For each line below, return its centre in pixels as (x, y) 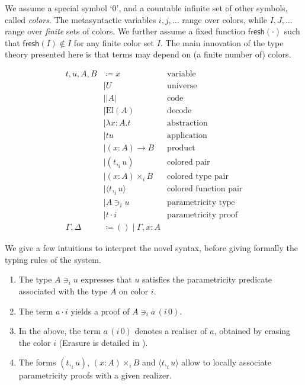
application (187, 136)
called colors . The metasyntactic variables (81, 19)
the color (35, 342)
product (181, 148)
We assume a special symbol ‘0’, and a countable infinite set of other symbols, (146, 8)
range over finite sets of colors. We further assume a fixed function (125, 31)
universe (182, 86)
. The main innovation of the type (222, 42)
